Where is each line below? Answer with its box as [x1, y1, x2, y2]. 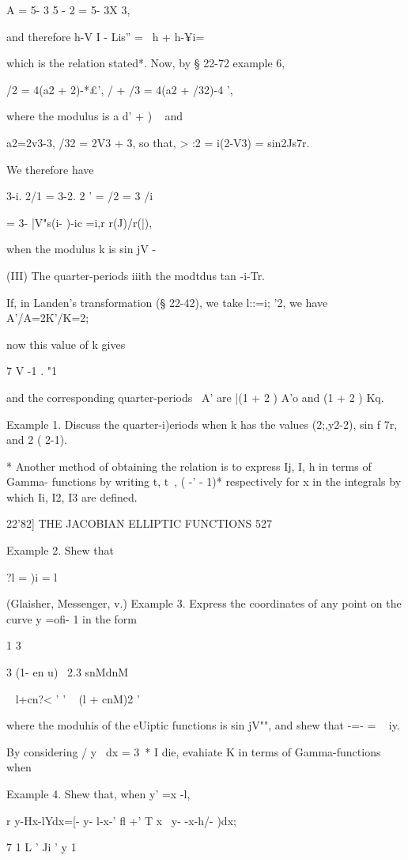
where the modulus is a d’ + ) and [6, 108, 183, 124]
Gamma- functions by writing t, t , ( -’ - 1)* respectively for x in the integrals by [6, 473, 402, 490]
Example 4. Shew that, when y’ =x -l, [6, 786, 191, 801]
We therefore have [6, 161, 94, 177]
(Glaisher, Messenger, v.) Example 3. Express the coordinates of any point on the [6, 595, 402, 612]
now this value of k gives [6, 335, 126, 352]
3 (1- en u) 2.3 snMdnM [6, 664, 129, 680]
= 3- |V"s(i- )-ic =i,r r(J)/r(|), [6, 214, 153, 230]
